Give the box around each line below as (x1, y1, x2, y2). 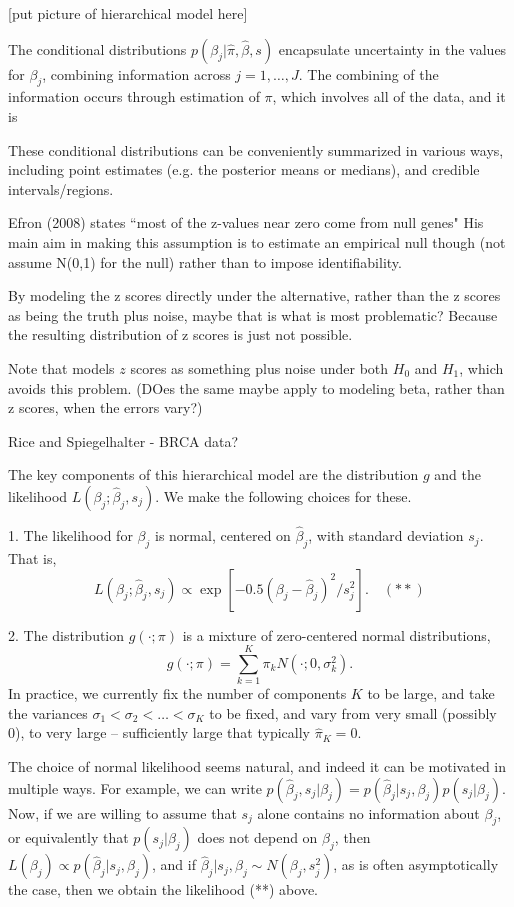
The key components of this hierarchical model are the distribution (8, 464, 419, 485)
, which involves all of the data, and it (272, 86, 506, 107)
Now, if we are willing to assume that (8, 802, 237, 823)
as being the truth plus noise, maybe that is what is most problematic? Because (8, 304, 498, 325)
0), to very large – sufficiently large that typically (8, 722, 310, 743)
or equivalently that (8, 827, 129, 848)
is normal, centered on (154, 525, 291, 546)
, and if (152, 854, 196, 875)
